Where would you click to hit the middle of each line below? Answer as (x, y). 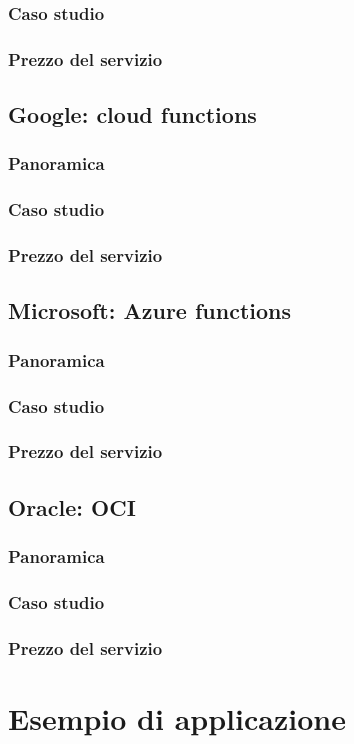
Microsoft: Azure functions (150, 310)
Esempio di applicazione (177, 717)
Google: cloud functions (132, 114)
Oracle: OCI (72, 506)
